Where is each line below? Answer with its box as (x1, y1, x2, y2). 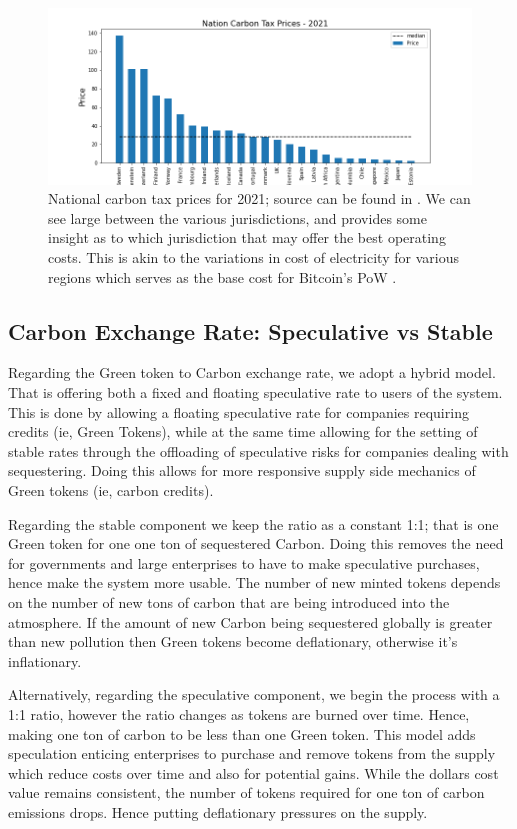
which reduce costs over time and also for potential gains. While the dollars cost (8, 762, 499, 783)
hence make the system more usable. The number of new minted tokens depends (8, 572, 501, 593)
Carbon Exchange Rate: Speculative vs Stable (8, 315, 493, 346)
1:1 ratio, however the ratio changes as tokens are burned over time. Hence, (8, 703, 470, 724)
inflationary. (8, 650, 82, 671)
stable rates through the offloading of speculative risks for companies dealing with (8, 440, 509, 461)
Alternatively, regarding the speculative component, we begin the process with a (8, 684, 500, 705)
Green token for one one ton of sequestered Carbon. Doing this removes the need (8, 533, 504, 554)
